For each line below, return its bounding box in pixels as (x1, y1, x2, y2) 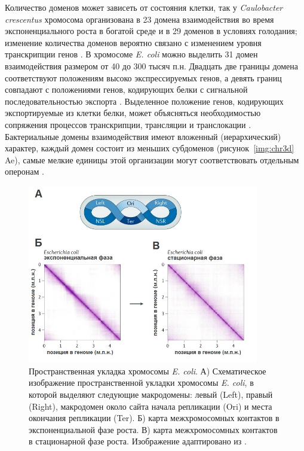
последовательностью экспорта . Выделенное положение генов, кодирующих (5, 95, 284, 107)
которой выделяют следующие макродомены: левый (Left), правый (29, 388, 273, 401)
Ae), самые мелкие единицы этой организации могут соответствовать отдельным (5, 153, 299, 166)
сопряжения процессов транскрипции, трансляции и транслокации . (5, 118, 251, 130)
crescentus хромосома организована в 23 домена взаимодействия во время (5, 13, 274, 25)
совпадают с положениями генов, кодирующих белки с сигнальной (5, 83, 248, 96)
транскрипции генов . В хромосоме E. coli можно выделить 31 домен (5, 48, 258, 60)
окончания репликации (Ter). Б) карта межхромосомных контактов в (29, 412, 280, 424)
